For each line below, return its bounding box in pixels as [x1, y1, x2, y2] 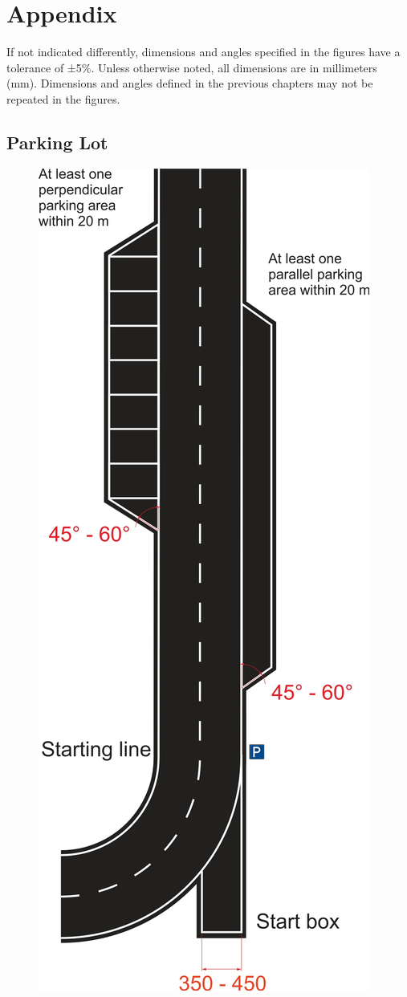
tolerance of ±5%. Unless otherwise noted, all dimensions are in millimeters [6, 59, 377, 75]
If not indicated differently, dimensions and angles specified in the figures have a [6, 43, 401, 60]
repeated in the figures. [6, 90, 120, 107]
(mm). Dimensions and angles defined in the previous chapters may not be [6, 75, 373, 92]
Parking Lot [6, 129, 108, 154]
